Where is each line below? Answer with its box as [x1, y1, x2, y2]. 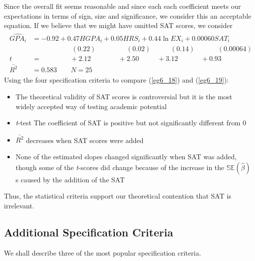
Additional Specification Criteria [4, 224, 173, 239]
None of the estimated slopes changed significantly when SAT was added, [15, 151, 237, 162]
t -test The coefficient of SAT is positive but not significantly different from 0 [15, 117, 246, 128]
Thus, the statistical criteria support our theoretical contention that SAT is [4, 191, 231, 201]
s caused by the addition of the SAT [15, 174, 125, 184]
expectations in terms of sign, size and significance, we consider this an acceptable [4, 10, 252, 21]
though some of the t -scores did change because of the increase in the [15, 162, 224, 172]
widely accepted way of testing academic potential [15, 101, 167, 111]
